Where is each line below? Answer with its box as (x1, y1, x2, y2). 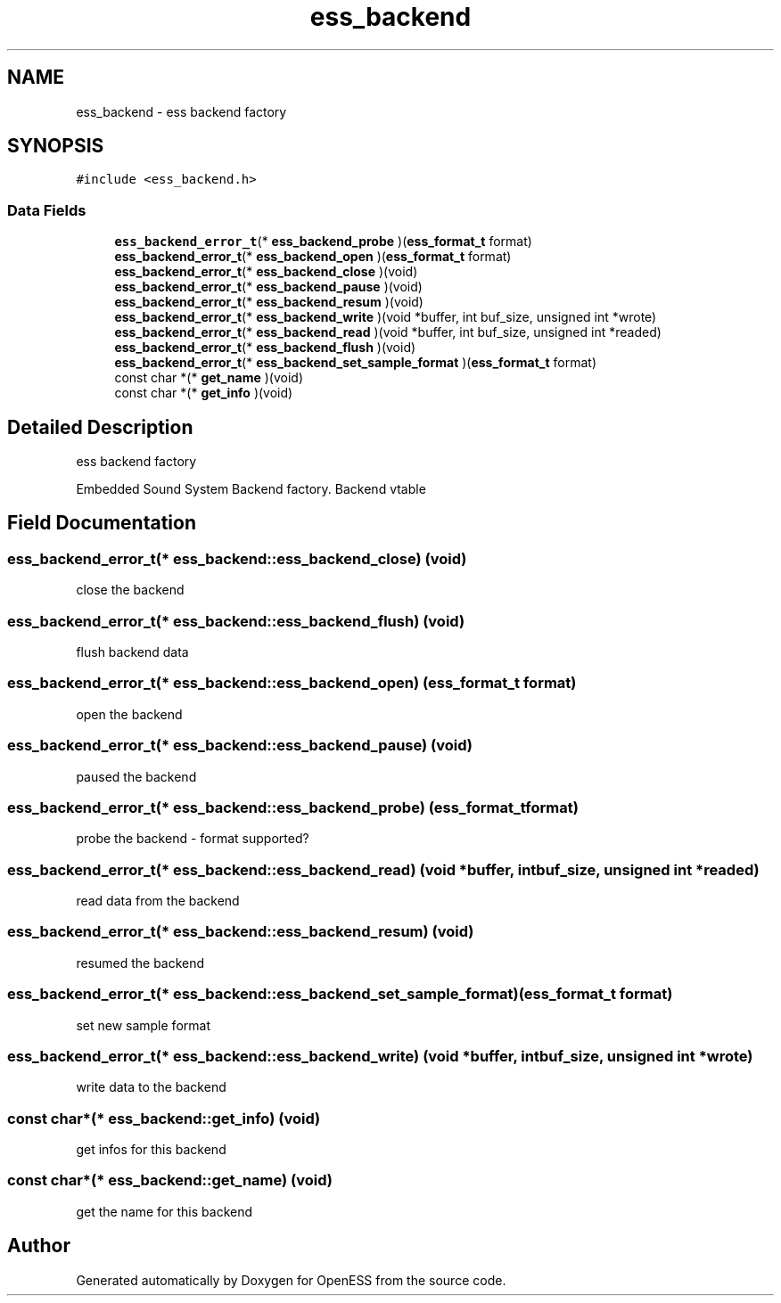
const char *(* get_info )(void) (114, 385, 293, 401)
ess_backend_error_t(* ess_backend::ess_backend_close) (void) (7, 549, 467, 568)
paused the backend (76, 768, 197, 784)
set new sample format (76, 1017, 210, 1033)
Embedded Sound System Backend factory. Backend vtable (76, 481, 426, 497)
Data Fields (7, 201, 86, 219)
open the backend (76, 706, 183, 722)
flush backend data (76, 644, 189, 660)
